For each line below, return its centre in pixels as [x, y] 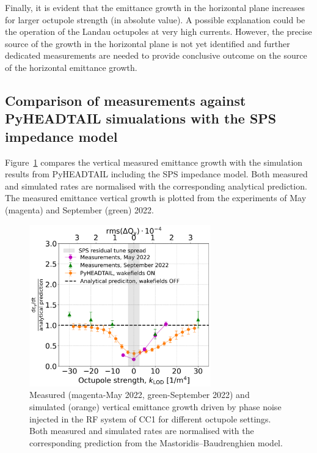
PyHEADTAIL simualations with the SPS [141, 118]
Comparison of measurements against [126, 100]
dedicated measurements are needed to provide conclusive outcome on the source [156, 55]
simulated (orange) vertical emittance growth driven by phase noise [155, 407]
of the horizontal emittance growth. [71, 67]
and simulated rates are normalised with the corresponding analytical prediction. [156, 186]
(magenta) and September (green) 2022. [79, 209]
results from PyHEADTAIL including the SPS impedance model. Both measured [156, 174]
